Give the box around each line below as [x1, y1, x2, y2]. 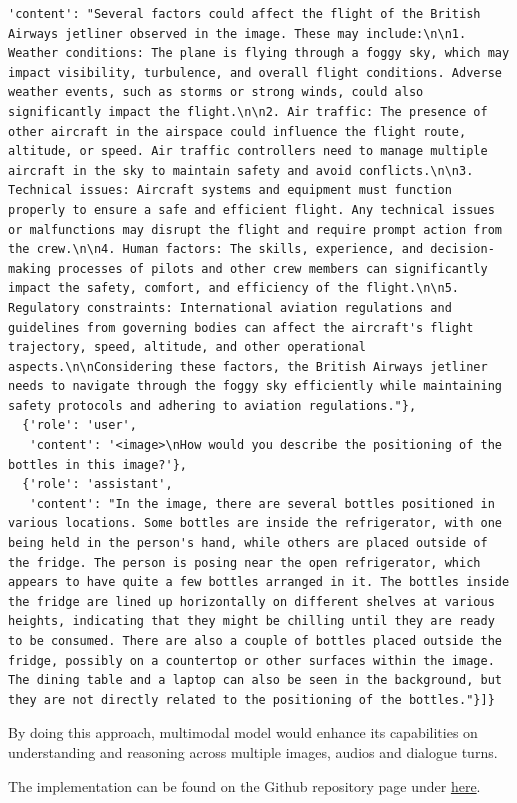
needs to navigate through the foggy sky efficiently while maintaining [8, 379, 502, 394]
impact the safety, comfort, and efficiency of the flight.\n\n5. [8, 281, 460, 296]
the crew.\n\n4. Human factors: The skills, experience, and [8, 242, 424, 257]
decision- [430, 242, 495, 257]
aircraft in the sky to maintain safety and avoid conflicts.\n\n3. [8, 163, 474, 178]
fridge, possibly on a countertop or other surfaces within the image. [8, 653, 495, 668]
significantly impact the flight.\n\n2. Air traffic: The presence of [8, 104, 488, 119]
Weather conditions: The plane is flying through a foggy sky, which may [8, 46, 510, 61]
